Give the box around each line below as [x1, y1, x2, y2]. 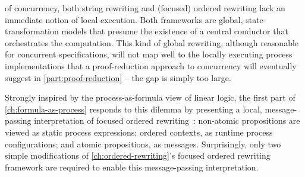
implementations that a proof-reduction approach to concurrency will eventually [5, 59, 297, 72]
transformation [5, 25, 59, 37]
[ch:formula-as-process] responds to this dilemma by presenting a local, [5, 102, 262, 115]
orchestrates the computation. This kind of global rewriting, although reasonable [5, 36, 299, 49]
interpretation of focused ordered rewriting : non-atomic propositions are [34, 114, 300, 127]
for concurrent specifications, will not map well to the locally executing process [5, 48, 293, 60]
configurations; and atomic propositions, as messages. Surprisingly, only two [5, 137, 281, 150]
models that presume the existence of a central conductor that [61, 25, 288, 37]
